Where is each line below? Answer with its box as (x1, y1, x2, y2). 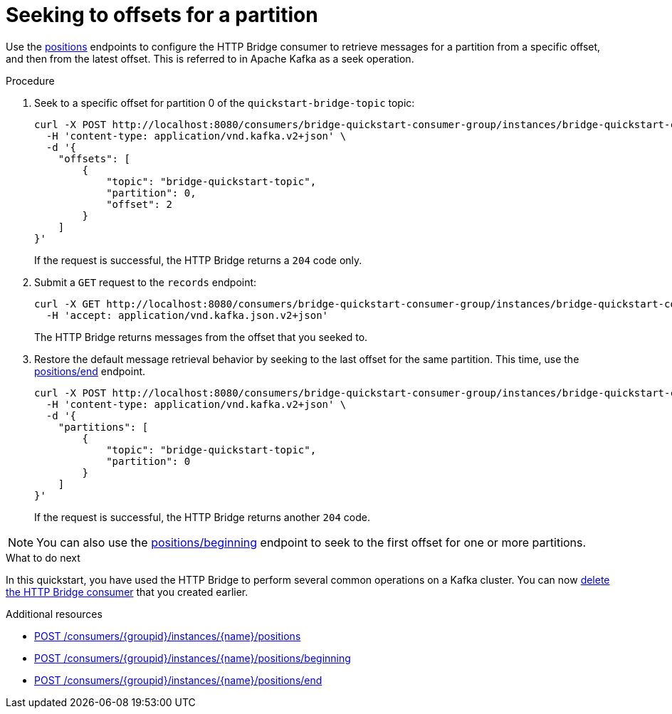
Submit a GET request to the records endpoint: (34, 275, 257, 288)
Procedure (6, 74, 55, 87)
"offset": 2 (106, 198, 172, 210)
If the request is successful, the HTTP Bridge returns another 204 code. (34, 510, 370, 523)
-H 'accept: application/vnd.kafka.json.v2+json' (46, 309, 329, 321)
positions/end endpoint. (34, 364, 146, 377)
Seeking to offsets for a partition (6, 3, 318, 27)
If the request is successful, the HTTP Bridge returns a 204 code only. (34, 253, 362, 266)
